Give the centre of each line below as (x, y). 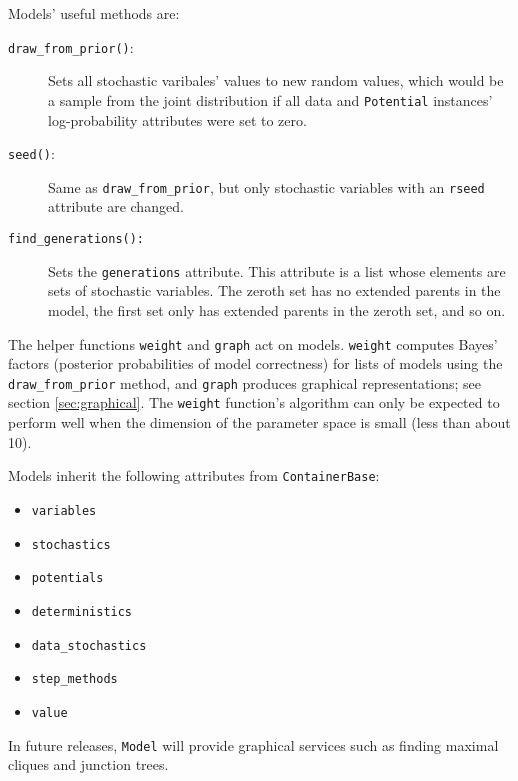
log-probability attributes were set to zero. (177, 119)
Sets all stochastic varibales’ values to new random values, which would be (276, 80)
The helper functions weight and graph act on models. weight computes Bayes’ (253, 343)
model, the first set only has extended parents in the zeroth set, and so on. (277, 309)
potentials (67, 578)
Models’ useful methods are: (94, 13)
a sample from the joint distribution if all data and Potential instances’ (270, 99)
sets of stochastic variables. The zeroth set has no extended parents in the (274, 290)
